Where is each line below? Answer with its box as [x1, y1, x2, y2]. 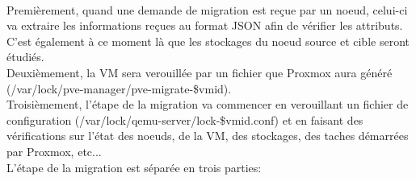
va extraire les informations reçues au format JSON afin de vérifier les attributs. [6, 17, 403, 34]
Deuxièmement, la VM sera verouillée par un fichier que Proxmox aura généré [6, 64, 393, 80]
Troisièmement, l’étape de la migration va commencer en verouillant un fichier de [6, 96, 409, 113]
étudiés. [6, 48, 44, 65]
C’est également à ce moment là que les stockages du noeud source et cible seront [6, 32, 410, 49]
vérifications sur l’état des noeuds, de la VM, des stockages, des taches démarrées [6, 127, 409, 144]
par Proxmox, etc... [6, 142, 102, 159]
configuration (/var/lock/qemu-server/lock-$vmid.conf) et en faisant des [6, 111, 363, 128]
